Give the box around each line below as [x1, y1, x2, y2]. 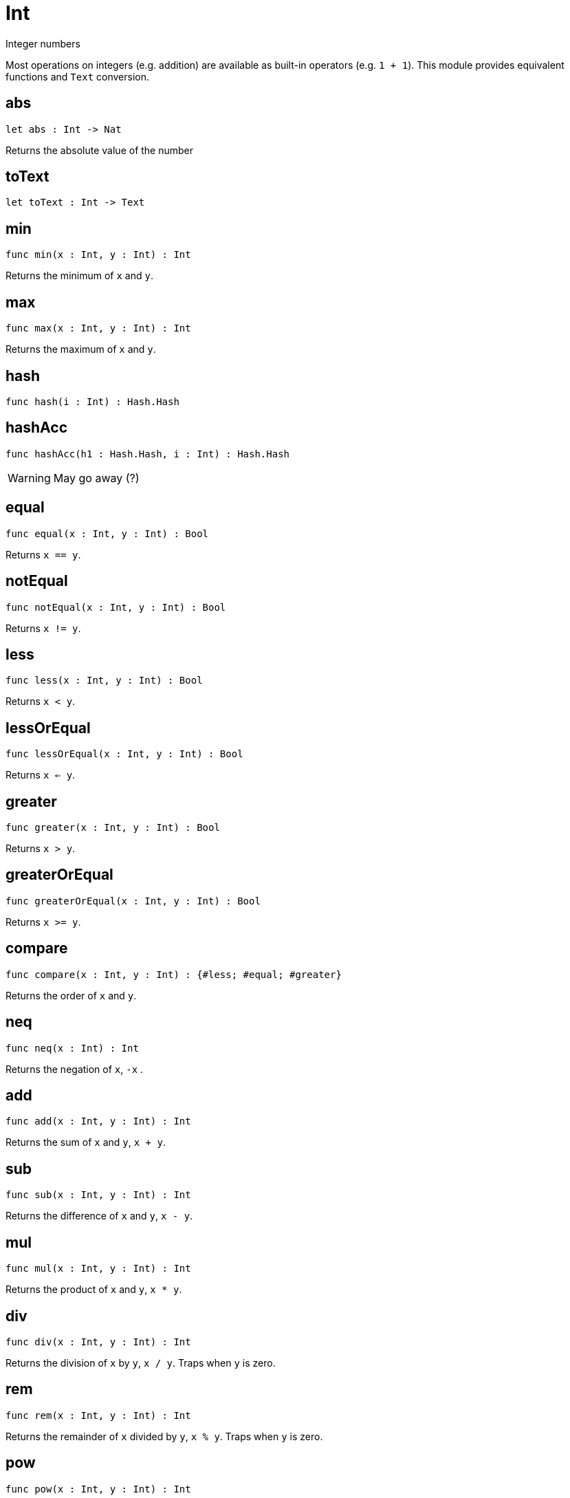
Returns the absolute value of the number [6, 144, 194, 156]
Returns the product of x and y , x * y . [6, 1283, 182, 1296]
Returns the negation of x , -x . [6, 1063, 144, 1075]
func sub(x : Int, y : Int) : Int [6, 1189, 191, 1201]
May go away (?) [53, 470, 140, 485]
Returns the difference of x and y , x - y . [6, 1210, 193, 1222]
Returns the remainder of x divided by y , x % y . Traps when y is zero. [6, 1430, 323, 1442]
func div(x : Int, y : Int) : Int [6, 1336, 191, 1347]
